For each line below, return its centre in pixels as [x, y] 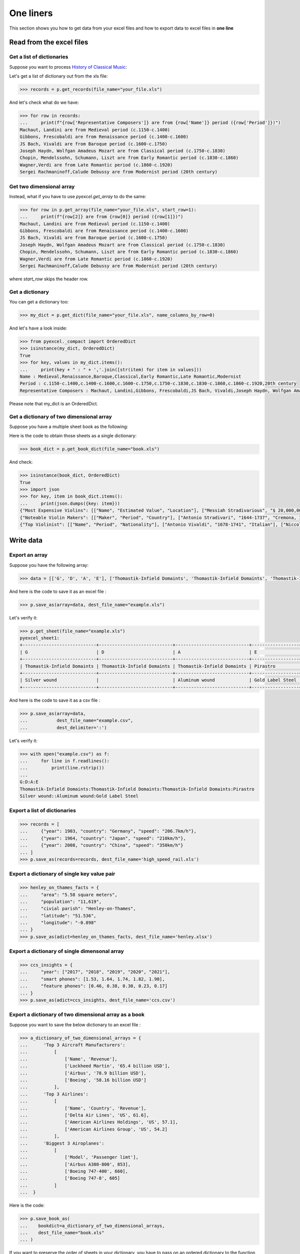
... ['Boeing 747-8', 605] [70, 1178]
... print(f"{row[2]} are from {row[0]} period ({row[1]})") [101, 217]
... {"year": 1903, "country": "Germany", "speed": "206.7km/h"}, [108, 831]
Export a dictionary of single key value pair [62, 874]
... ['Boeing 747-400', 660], [74, 1171]
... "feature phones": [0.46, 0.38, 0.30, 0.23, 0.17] [93, 986]
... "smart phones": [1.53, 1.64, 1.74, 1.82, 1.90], [92, 979]
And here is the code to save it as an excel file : [58, 591]
